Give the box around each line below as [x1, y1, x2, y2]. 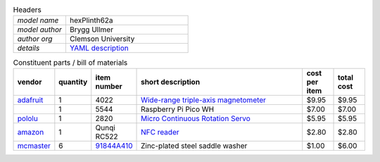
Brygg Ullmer [69, 25, 114, 35]
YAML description [69, 43, 129, 53]
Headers [13, 5, 42, 15]
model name [17, 15, 59, 25]
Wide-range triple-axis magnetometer [141, 95, 267, 105]
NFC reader [141, 127, 179, 137]
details [17, 43, 40, 53]
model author [17, 25, 63, 35]
